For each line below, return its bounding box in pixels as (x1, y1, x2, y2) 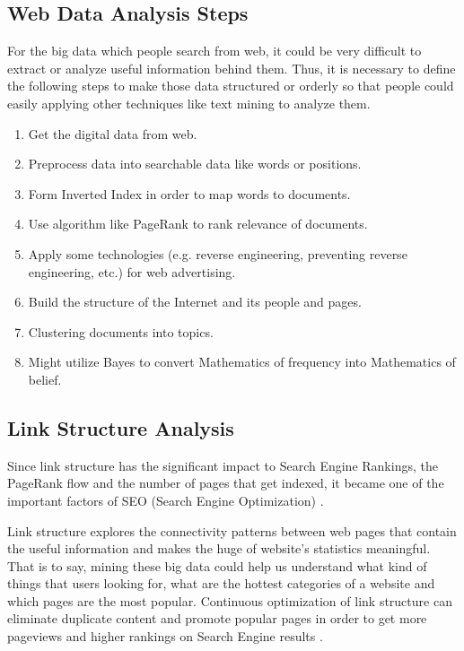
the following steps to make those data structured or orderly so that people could (7, 76, 454, 95)
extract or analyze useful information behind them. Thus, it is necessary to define (7, 58, 456, 77)
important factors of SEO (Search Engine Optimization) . (7, 490, 324, 509)
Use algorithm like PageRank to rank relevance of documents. (28, 214, 368, 233)
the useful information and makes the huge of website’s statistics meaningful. (7, 539, 431, 558)
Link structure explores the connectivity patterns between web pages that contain (7, 521, 457, 540)
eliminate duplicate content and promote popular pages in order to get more (7, 609, 427, 628)
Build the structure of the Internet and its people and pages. (28, 292, 362, 311)
